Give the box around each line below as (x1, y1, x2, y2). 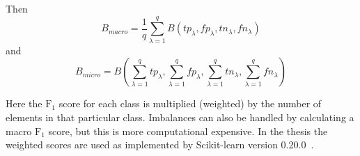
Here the (6, 96, 42, 111)
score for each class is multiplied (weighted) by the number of (58, 96, 322, 111)
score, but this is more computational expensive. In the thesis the (48, 123, 328, 138)
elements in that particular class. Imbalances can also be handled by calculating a (6, 109, 354, 124)
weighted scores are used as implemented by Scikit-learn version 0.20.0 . (6, 137, 314, 152)
